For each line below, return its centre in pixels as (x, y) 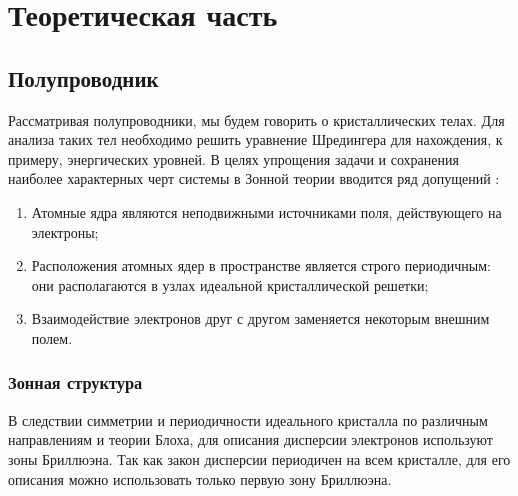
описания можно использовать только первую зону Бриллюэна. (200, 478)
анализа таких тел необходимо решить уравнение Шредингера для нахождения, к (255, 139)
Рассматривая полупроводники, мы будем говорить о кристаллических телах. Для (256, 119)
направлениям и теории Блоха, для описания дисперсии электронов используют (250, 439)
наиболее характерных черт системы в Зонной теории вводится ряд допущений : (254, 178)
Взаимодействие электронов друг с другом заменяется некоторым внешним (260, 318)
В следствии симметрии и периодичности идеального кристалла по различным (248, 419)
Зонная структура (75, 382)
